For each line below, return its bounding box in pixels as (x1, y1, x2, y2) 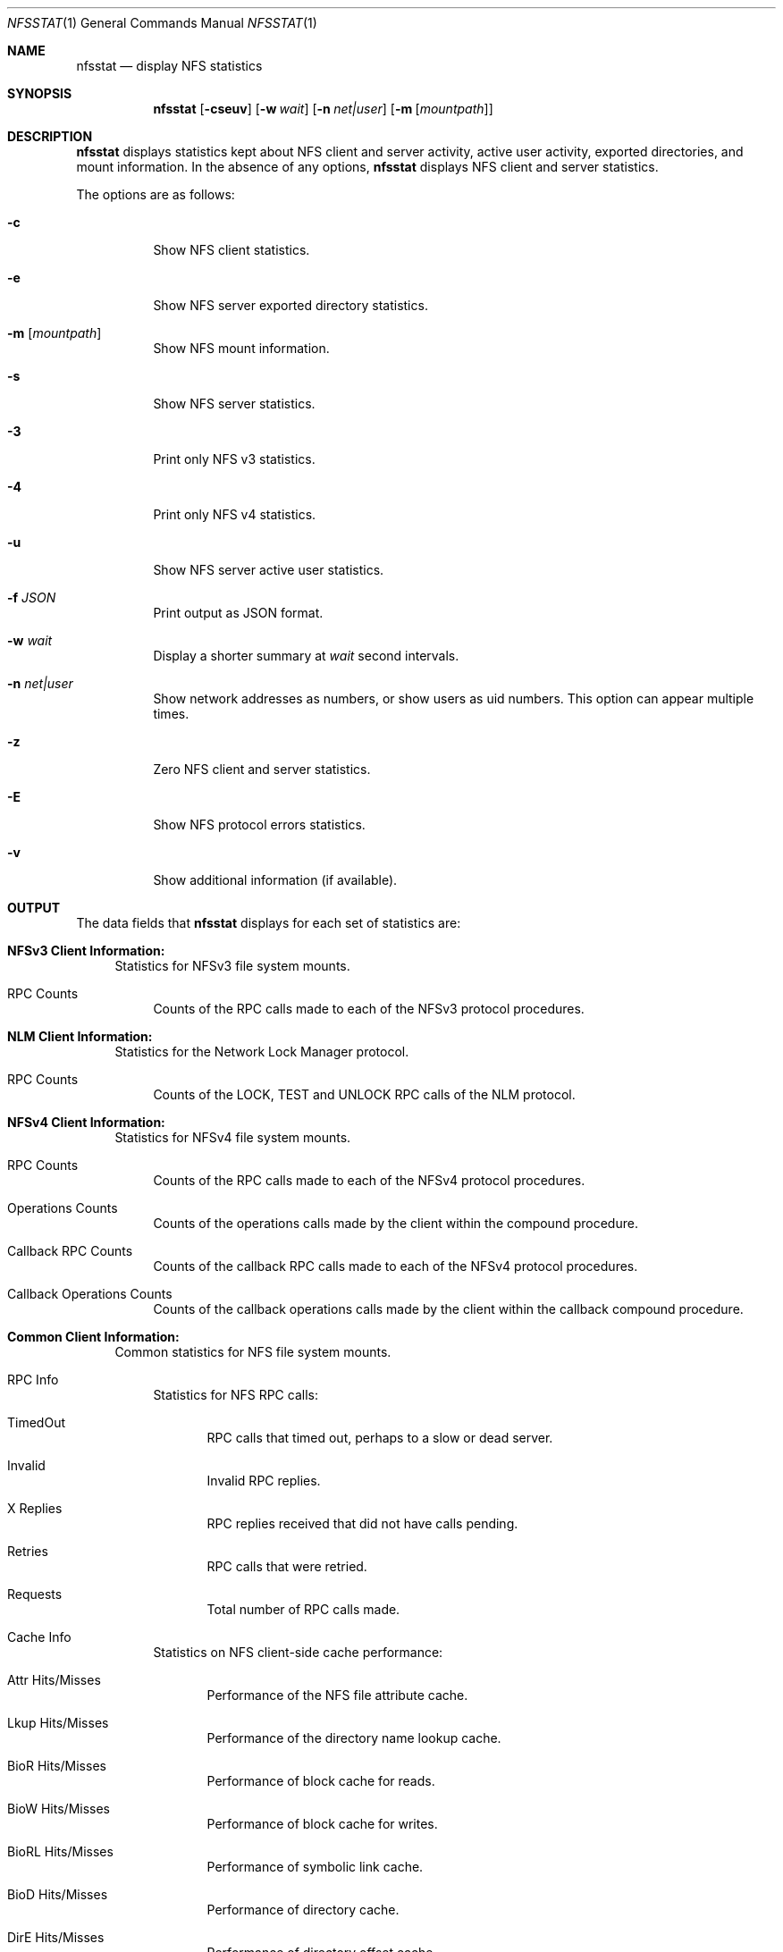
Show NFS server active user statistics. (153, 562, 384, 577)
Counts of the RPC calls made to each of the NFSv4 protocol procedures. (153, 1173, 585, 1188)
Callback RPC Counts (7, 1243, 133, 1258)
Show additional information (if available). (153, 872, 398, 888)
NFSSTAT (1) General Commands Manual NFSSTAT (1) (7, 15, 317, 30)
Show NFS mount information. (153, 341, 330, 356)
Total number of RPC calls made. (206, 1602, 400, 1617)
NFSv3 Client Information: (7, 943, 165, 958)
